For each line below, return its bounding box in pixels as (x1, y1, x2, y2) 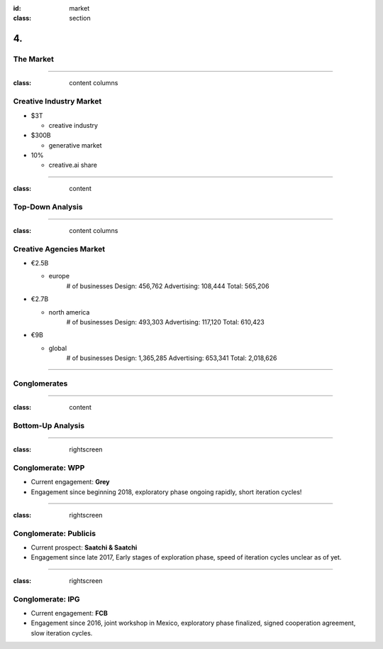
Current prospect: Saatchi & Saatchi (30, 543, 138, 552)
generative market (48, 141, 102, 149)
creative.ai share (48, 160, 97, 170)
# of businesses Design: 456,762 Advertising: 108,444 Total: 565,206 (66, 281, 270, 290)
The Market (13, 54, 55, 64)
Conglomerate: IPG (13, 594, 81, 604)
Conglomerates (13, 378, 68, 388)
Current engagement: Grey (30, 478, 110, 486)
